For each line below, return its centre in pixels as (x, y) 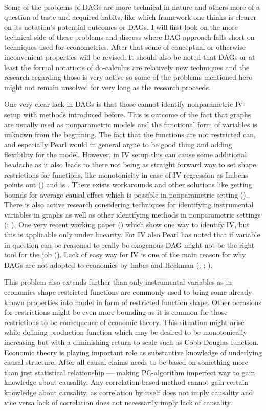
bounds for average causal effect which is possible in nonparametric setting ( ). (126, 194)
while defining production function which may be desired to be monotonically (126, 332)
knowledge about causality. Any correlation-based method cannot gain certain (126, 382)
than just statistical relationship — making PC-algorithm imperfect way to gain (130, 372)
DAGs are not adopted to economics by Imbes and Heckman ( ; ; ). (108, 264)
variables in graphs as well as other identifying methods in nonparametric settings (132, 214)
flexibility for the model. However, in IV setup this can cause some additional (126, 154)
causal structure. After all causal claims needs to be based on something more (126, 362)
